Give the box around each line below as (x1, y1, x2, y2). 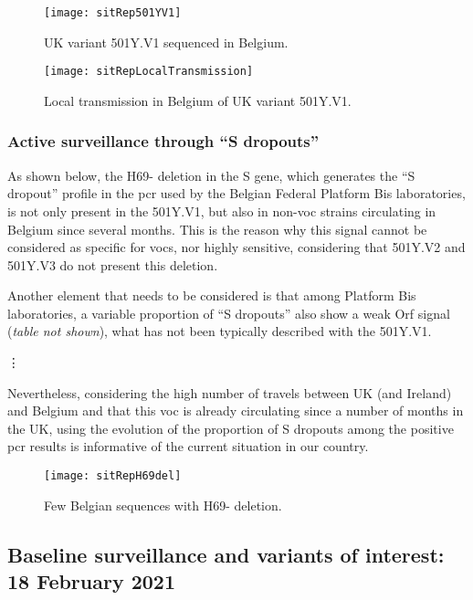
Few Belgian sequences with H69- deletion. (44, 495, 282, 514)
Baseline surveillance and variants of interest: (7, 540, 445, 568)
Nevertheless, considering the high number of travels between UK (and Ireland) (7, 383, 452, 402)
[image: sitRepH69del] (44, 469, 182, 483)
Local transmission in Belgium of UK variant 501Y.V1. (44, 90, 352, 110)
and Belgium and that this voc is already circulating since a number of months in (7, 401, 464, 420)
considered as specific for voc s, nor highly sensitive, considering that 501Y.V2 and (7, 237, 466, 257)
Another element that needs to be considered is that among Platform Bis (7, 286, 416, 305)
